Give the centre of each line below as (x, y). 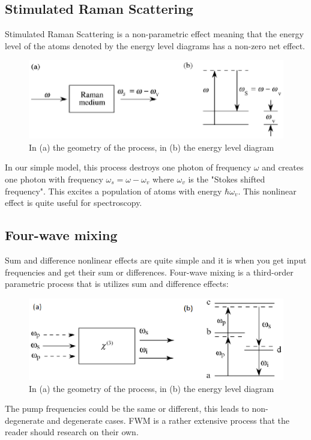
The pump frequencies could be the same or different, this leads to (127, 408)
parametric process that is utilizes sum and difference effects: (117, 284)
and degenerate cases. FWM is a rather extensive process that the (168, 420)
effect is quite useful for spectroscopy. (74, 203)
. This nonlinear (267, 191)
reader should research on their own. (72, 432)
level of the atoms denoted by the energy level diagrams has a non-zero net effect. (155, 45)
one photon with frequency (54, 179)
